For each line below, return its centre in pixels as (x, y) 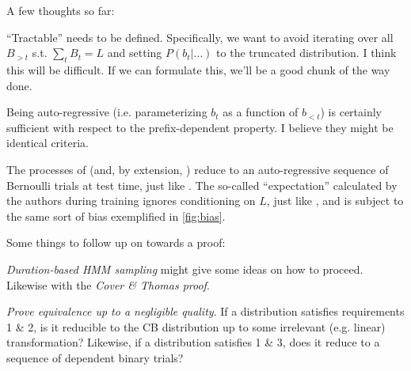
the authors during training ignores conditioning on (131, 201)
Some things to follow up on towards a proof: (116, 242)
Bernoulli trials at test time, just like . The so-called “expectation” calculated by (202, 185)
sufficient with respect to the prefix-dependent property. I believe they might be (200, 127)
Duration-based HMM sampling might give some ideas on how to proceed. (185, 269)
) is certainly (351, 112)
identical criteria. (48, 143)
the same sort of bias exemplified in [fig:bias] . (116, 216)
